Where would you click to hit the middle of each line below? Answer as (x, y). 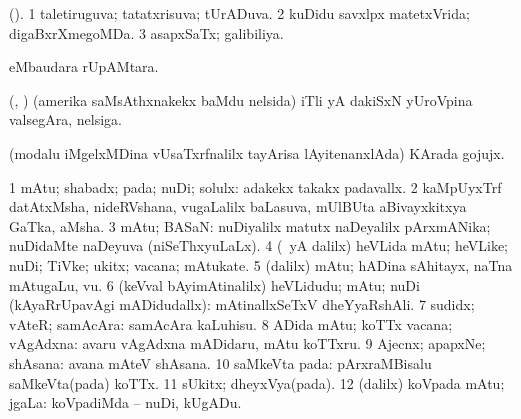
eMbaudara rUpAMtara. (84, 66)
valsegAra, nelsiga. (65, 119)
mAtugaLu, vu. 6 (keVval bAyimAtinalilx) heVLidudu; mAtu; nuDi (214, 284)
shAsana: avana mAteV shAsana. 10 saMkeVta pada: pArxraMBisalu (220, 362)
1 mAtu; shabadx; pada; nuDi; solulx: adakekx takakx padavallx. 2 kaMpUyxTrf (255, 186)
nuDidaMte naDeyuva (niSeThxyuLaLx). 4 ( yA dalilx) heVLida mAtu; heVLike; (259, 245)
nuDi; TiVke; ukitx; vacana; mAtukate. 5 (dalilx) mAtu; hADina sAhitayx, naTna (261, 264)
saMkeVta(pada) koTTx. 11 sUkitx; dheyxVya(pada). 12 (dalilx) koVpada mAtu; (257, 382)
